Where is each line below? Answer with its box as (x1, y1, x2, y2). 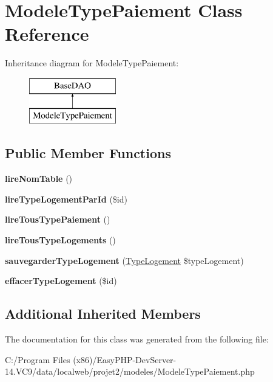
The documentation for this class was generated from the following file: (5, 333, 269, 346)
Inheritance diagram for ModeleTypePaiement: (5, 57, 179, 69)
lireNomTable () (5, 172, 73, 185)
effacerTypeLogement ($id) (5, 274, 117, 287)
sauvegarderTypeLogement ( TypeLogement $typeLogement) (5, 254, 244, 266)
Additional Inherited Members (5, 304, 201, 323)
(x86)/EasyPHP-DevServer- (73, 353, 177, 366)
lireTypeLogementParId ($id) (5, 192, 127, 205)
